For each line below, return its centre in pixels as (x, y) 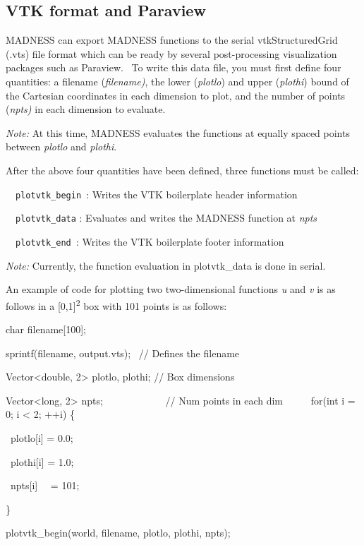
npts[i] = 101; (45, 485)
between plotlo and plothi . (61, 146)
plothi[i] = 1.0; (42, 461)
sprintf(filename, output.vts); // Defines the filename (123, 353)
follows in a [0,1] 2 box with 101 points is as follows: (116, 304)
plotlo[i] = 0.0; (42, 437)
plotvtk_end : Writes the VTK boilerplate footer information (150, 241)
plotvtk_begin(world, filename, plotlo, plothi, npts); (118, 533)
